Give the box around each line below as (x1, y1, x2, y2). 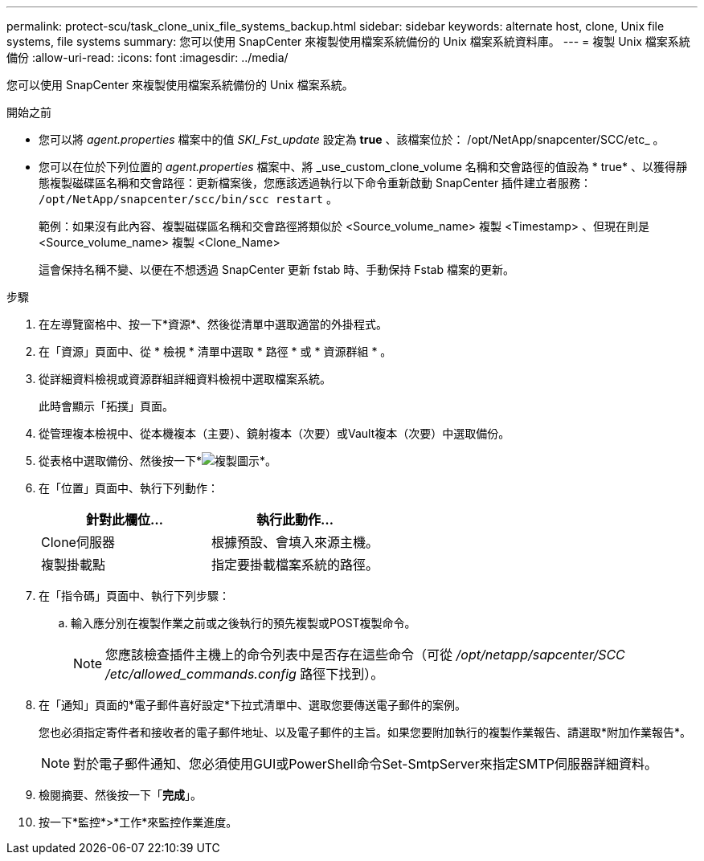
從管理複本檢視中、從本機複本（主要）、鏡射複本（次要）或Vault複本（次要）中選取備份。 (39, 426, 510, 440)
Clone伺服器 (41, 534, 115, 550)
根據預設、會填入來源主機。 (211, 534, 379, 550)
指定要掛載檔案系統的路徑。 (211, 557, 379, 573)
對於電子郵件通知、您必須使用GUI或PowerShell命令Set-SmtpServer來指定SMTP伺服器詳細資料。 (73, 756, 657, 772)
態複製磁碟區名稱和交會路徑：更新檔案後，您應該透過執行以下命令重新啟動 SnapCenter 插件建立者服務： (39, 176, 592, 190)
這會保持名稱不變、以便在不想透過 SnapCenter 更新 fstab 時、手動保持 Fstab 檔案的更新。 (39, 263, 514, 276)
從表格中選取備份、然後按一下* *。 (39, 454, 277, 467)
